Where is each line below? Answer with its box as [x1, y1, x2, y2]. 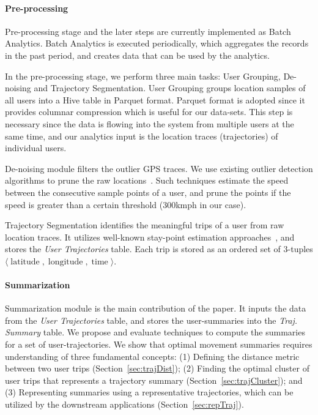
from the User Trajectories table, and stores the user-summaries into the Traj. [5, 313, 298, 326]
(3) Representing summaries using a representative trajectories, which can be [5, 386, 294, 398]
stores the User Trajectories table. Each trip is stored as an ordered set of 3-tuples [5, 242, 313, 255]
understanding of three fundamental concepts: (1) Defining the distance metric [5, 350, 300, 362]
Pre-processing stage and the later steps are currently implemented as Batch [5, 24, 291, 37]
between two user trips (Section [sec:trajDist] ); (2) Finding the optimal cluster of [5, 362, 309, 375]
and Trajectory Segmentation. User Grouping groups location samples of [34, 81, 306, 94]
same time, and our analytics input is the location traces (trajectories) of [5, 129, 278, 142]
